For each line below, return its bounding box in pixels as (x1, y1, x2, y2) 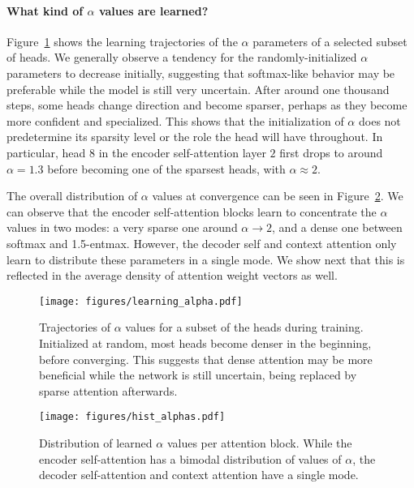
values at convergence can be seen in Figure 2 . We (152, 187, 403, 204)
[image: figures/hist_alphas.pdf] (39, 411, 226, 423)
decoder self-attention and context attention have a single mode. (39, 466, 359, 483)
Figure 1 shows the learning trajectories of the (6, 32, 238, 49)
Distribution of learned (39, 434, 153, 451)
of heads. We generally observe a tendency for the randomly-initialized (6, 49, 357, 66)
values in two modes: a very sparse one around (6, 219, 238, 236)
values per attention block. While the (166, 434, 352, 451)
